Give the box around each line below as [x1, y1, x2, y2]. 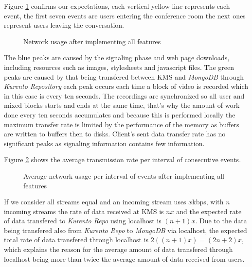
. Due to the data [195, 216, 247, 226]
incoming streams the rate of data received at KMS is [4, 206, 164, 216]
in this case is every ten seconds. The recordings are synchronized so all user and [4, 90, 245, 100]
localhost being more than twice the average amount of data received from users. [4, 253, 245, 264]
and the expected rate [176, 206, 242, 216]
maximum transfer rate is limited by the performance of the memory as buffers [4, 119, 239, 129]
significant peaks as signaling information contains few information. [4, 138, 205, 148]
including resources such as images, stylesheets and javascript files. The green [4, 62, 234, 72]
